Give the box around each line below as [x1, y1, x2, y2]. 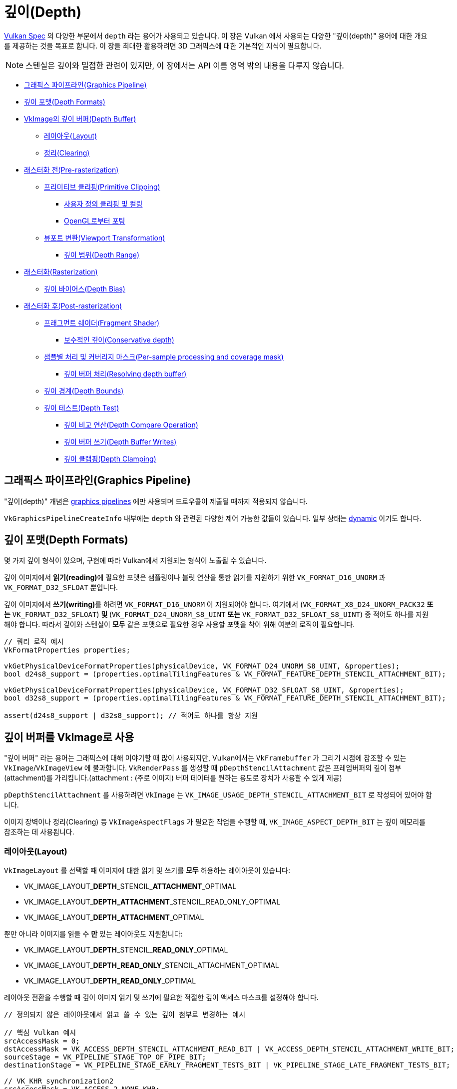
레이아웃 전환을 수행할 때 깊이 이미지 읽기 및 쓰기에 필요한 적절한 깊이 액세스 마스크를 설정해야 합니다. [4, 993, 319, 1002]
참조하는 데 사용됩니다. [4, 827, 74, 836]
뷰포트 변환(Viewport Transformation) [44, 233, 165, 242]
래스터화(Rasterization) [24, 267, 98, 276]
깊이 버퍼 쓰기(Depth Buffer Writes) [64, 437, 177, 446]
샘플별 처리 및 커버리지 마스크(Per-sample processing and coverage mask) [44, 352, 284, 361]
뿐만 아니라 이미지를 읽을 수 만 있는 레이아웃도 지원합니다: [4, 929, 183, 938]
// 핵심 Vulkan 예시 [4, 1028, 76, 1037]
